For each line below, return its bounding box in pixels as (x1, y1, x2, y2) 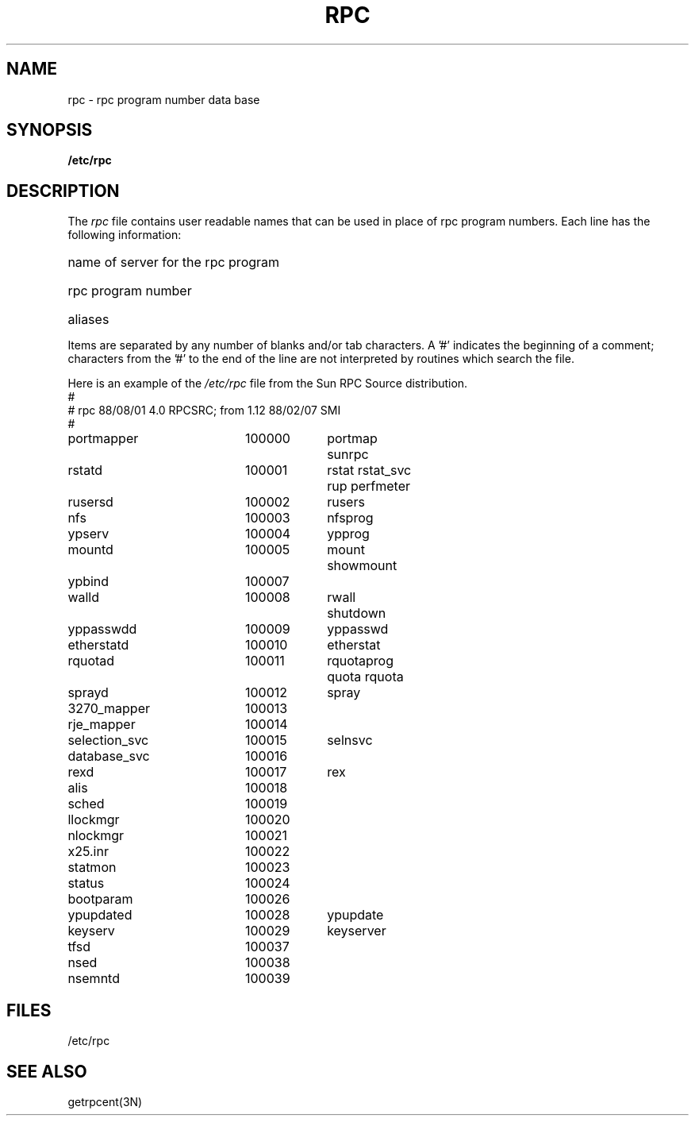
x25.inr (67, 843, 109, 860)
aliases (67, 311, 109, 328)
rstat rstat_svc (327, 462, 412, 479)
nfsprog (327, 510, 374, 526)
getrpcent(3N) (67, 1094, 143, 1109)
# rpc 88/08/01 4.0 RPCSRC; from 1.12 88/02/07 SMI (67, 403, 341, 418)
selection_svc (67, 732, 149, 749)
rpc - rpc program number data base (67, 92, 260, 106)
